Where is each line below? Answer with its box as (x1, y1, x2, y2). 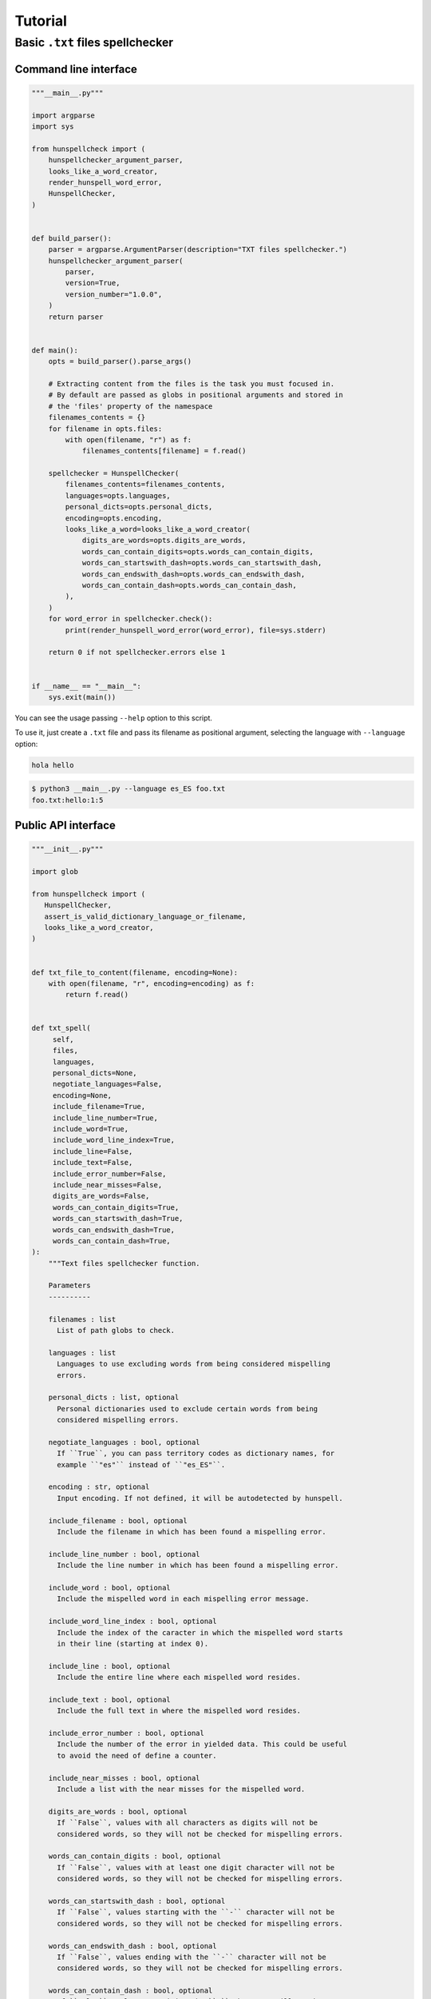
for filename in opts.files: (48, 424, 163, 433)
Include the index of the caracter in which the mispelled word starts (57, 1628, 343, 1637)
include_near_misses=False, (52, 1180, 163, 1189)
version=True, (65, 278, 121, 288)
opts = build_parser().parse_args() (48, 357, 192, 366)
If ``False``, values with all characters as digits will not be (57, 1818, 318, 1827)
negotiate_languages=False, (52, 1079, 163, 1089)
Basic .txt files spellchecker (14, 35, 174, 50)
